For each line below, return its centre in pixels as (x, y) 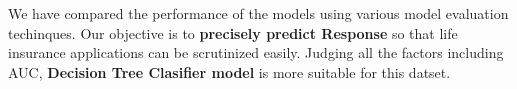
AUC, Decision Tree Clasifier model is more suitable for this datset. (229, 71)
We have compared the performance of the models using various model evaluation (258, 13)
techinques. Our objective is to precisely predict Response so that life (233, 32)
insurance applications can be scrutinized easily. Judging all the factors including (256, 52)
